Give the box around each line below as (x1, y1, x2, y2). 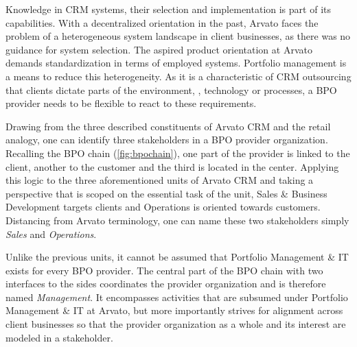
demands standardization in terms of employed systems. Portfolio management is (5, 56, 347, 70)
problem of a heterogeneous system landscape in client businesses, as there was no (5, 29, 351, 43)
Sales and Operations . (5, 226, 97, 241)
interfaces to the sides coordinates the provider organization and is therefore (5, 276, 326, 291)
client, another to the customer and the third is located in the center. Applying (5, 159, 339, 173)
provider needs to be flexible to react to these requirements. (5, 96, 257, 110)
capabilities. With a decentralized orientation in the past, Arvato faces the (5, 15, 319, 29)
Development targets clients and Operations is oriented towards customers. (5, 200, 321, 214)
